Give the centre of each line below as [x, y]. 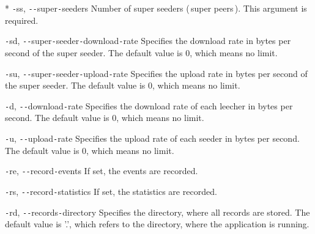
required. [22, 20]
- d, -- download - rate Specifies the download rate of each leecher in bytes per [149, 105]
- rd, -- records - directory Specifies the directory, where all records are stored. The [157, 212]
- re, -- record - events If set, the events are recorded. [102, 171]
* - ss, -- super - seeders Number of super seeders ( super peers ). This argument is [156, 8]
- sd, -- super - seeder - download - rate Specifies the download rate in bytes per [148, 41]
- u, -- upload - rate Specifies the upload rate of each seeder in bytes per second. [152, 138]
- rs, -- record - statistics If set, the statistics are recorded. [111, 191]
